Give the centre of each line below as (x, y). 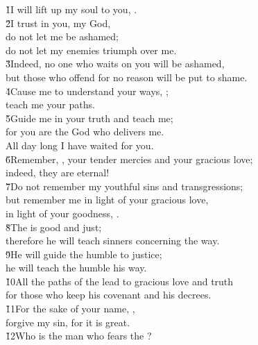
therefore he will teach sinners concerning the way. (113, 241)
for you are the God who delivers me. (85, 132)
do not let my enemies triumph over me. (91, 50)
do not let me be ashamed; (62, 36)
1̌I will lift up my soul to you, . (71, 9)
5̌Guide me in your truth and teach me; (89, 118)
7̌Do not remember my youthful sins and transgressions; (124, 186)
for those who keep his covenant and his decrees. (109, 295)
